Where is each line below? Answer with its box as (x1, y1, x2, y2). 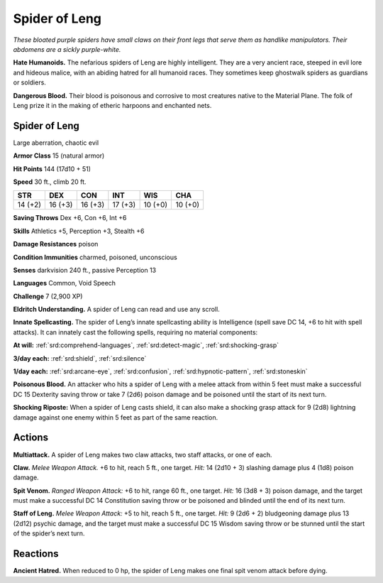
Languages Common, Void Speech (13, 279, 116, 288)
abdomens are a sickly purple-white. (13, 45, 121, 53)
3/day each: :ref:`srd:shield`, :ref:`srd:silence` (13, 354, 147, 362)
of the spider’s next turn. (13, 529, 85, 538)
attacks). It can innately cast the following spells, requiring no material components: (13, 327, 258, 337)
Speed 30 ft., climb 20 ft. (13, 178, 87, 186)
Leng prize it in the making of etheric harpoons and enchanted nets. (13, 101, 212, 109)
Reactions (13, 547, 59, 560)
